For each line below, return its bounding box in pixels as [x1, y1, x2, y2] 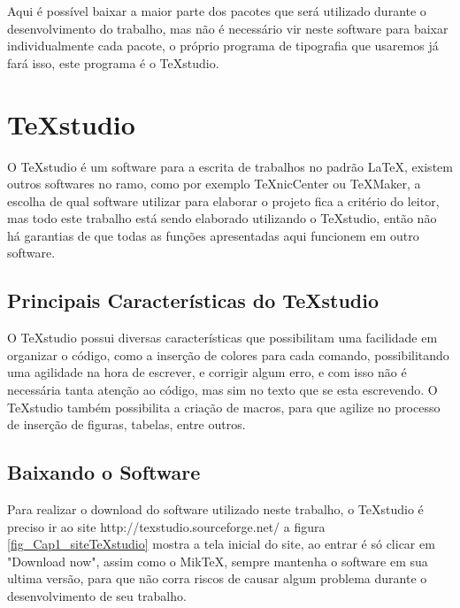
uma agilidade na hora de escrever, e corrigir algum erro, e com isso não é [7, 363, 407, 381]
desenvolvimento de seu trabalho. [7, 587, 187, 604]
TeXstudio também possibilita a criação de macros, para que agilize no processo [7, 397, 441, 416]
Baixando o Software [7, 458, 201, 486]
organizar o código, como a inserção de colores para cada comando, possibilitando [7, 345, 449, 364]
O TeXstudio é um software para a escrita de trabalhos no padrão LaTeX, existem [7, 157, 453, 175]
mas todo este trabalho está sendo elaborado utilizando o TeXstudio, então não [7, 209, 437, 227]
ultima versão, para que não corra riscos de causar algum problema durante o [7, 569, 427, 588]
